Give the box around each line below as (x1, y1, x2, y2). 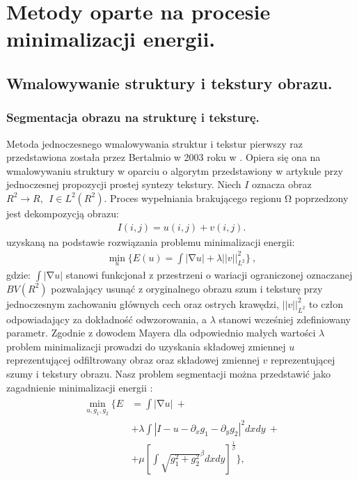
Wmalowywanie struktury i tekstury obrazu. (6, 72, 333, 93)
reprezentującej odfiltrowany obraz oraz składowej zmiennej (6, 353, 260, 367)
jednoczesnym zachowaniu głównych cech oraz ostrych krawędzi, (6, 296, 279, 311)
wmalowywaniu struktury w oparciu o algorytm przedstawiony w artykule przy (6, 163, 343, 178)
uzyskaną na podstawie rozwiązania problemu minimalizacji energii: (6, 234, 295, 249)
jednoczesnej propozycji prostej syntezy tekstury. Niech (6, 177, 241, 192)
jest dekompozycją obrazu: (6, 206, 119, 220)
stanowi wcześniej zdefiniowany (219, 311, 351, 326)
